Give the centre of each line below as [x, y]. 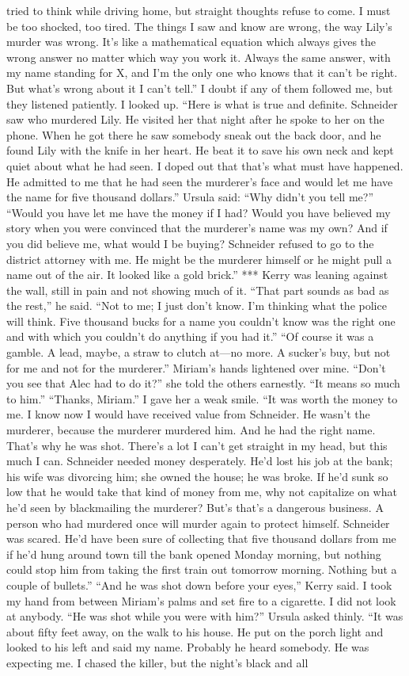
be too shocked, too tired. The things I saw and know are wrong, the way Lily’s [199, 26]
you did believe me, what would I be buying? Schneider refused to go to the [190, 243]
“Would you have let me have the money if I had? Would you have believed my [199, 212]
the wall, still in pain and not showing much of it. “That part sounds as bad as [198, 290]
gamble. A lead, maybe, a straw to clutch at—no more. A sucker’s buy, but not [199, 352]
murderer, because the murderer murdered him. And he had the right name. [191, 430]
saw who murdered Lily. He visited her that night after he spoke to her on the [195, 119]
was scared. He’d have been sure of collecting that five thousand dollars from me [201, 539]
